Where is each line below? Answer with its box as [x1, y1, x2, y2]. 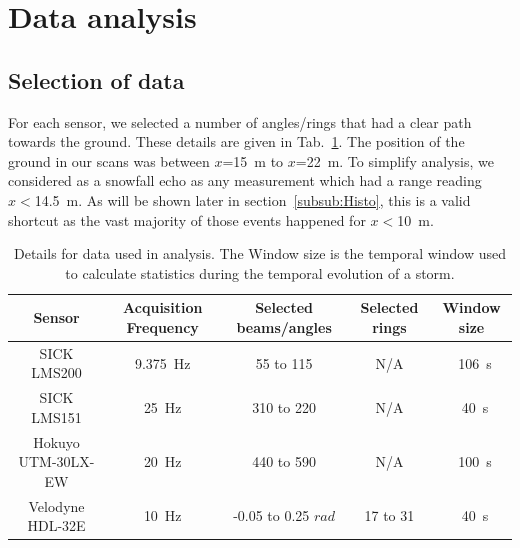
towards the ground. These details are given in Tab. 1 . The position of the [8, 131, 465, 152]
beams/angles [236, 316, 332, 337]
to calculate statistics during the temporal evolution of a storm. [65, 262, 455, 283]
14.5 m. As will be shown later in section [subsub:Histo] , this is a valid [34, 189, 471, 210]
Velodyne [28, 495, 85, 516]
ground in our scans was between [8, 150, 210, 171]
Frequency [126, 316, 199, 337]
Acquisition [123, 297, 203, 318]
